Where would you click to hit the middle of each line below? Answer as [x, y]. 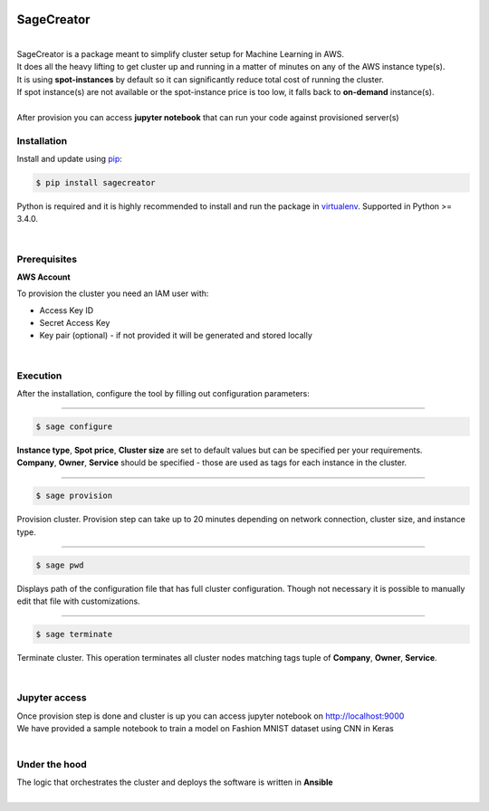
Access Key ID [67, 310]
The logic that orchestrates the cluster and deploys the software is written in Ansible [175, 782]
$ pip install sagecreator [96, 182]
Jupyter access [52, 698]
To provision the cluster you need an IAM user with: [113, 293]
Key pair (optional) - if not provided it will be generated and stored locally [176, 336]
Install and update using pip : [69, 159]
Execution [39, 376]
